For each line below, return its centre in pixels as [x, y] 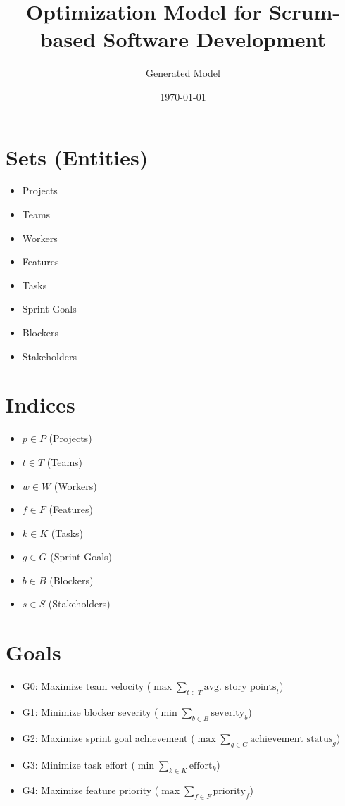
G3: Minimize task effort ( [79, 764]
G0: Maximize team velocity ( [87, 686]
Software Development [215, 39]
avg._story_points [240, 687]
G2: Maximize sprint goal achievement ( [108, 737]
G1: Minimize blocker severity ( [90, 711]
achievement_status [291, 739]
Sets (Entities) [77, 157]
